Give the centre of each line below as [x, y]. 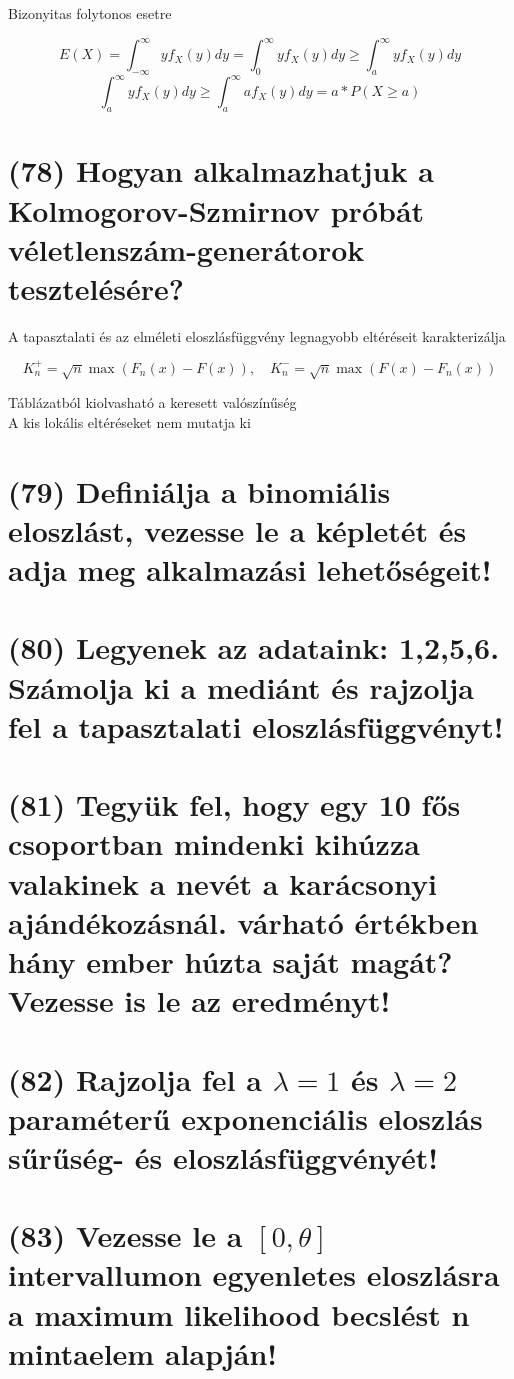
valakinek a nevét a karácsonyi [222, 882]
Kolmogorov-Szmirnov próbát [216, 209]
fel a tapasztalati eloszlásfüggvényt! [256, 725]
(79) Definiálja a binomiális [199, 490]
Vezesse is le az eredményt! [199, 1000]
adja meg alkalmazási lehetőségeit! [250, 569]
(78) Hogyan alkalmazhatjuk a [221, 170]
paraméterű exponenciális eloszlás [245, 1117]
